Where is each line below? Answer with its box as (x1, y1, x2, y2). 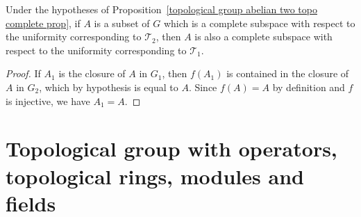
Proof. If (6, 66, 41, 81)
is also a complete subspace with (194, 29, 333, 44)
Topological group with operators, (6, 134, 337, 163)
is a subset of (94, 15, 150, 30)
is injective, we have (6, 93, 90, 108)
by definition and (272, 79, 345, 94)
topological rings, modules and (6, 161, 304, 190)
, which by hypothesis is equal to (39, 79, 178, 94)
